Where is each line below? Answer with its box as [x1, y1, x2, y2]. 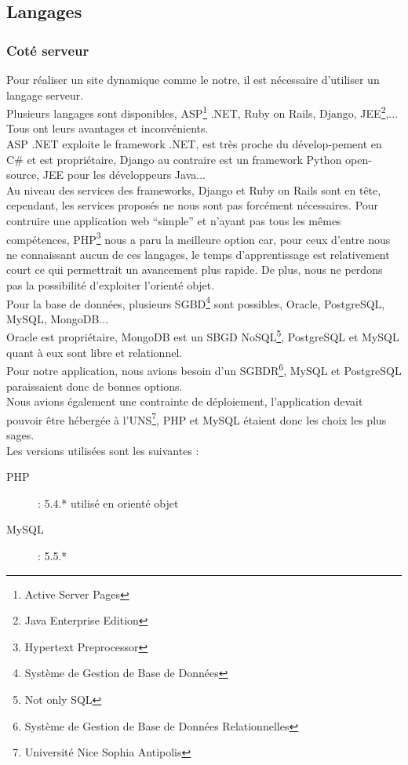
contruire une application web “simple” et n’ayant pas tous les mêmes [6, 213, 341, 228]
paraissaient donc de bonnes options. [6, 377, 183, 394]
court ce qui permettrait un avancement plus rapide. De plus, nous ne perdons [6, 261, 383, 278]
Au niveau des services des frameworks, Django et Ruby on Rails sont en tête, [6, 181, 381, 198]
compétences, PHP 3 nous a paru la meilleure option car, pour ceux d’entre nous [6, 228, 391, 247]
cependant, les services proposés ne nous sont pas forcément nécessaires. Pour [6, 197, 379, 213]
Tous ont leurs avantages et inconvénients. [6, 120, 209, 137]
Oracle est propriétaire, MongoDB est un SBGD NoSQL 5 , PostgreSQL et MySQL [6, 326, 399, 345]
